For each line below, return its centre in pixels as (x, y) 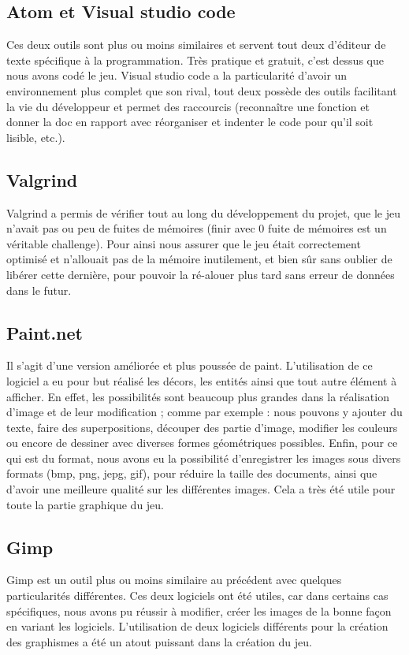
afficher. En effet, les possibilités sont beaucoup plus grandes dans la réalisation (198, 396)
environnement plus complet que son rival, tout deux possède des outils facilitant (202, 90)
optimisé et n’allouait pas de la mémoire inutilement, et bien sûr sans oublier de (199, 259)
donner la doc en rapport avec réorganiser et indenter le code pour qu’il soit (190, 122)
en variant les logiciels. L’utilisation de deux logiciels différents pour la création (197, 626)
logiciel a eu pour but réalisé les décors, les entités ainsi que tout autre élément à (202, 380)
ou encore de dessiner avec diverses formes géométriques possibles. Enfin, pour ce (202, 443)
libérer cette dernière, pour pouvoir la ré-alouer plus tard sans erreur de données (201, 274)
